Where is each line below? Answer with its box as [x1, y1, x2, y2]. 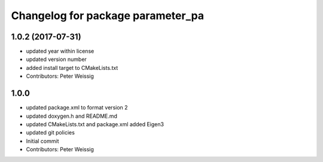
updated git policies [26, 129, 75, 136]
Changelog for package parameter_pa [11, 9, 205, 22]
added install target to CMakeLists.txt [26, 64, 118, 71]
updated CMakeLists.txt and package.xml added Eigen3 [26, 120, 164, 128]
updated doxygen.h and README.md [26, 112, 118, 120]
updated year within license [26, 48, 95, 55]
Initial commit [26, 137, 59, 145]
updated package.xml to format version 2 [26, 104, 128, 111]
